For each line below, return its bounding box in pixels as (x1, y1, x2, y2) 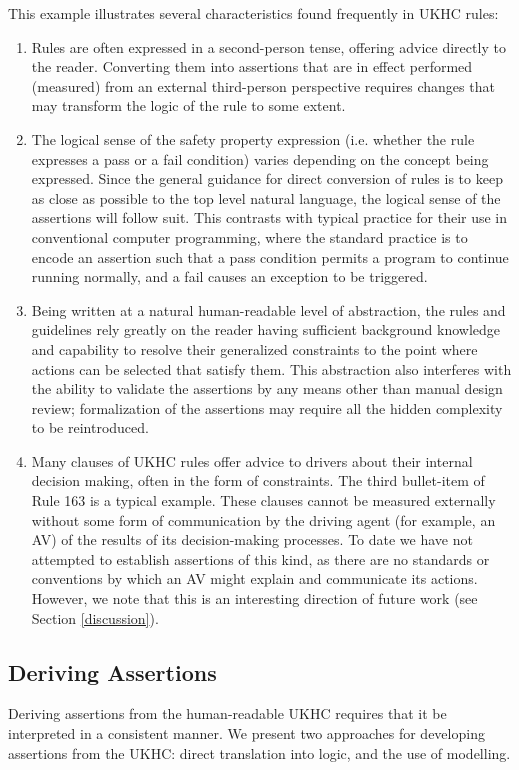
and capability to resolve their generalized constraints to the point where (31, 338, 478, 359)
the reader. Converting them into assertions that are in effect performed (31, 56, 473, 77)
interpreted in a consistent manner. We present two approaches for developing (8, 723, 485, 744)
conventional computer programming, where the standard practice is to (31, 226, 468, 247)
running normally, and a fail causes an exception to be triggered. (31, 266, 428, 287)
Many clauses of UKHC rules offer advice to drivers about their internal (31, 450, 473, 471)
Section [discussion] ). (31, 607, 159, 628)
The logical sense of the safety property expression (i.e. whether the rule (31, 128, 475, 149)
